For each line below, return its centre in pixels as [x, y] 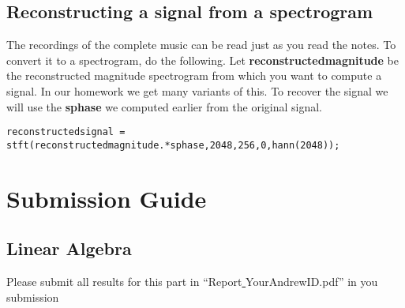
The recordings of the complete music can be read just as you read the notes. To [201, 45]
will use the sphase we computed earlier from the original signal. [164, 106]
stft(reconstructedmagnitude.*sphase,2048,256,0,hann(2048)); [173, 145]
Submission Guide [107, 198]
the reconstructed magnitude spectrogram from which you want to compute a [194, 75]
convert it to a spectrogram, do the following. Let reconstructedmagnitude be [202, 60]
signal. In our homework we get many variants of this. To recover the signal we [197, 90]
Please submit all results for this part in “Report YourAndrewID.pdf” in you [192, 282]
